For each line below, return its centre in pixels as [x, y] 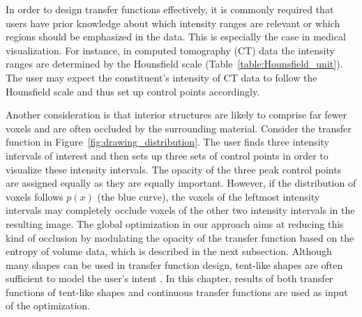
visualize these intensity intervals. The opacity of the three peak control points [174, 169]
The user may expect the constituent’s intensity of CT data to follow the [161, 77]
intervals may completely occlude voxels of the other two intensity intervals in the [180, 210]
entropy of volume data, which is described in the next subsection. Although [169, 251]
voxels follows [35, 196]
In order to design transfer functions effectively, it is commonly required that [170, 9]
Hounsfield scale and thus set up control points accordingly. [133, 91]
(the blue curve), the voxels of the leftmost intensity [209, 196]
